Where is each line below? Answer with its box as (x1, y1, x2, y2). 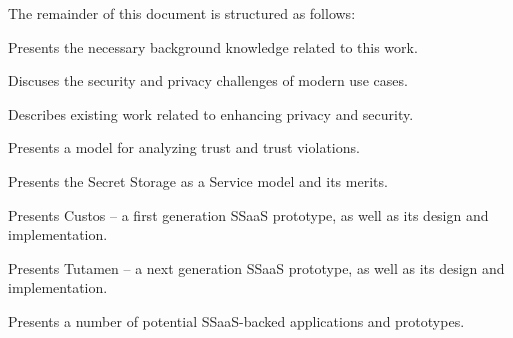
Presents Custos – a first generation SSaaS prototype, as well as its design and (8, 204, 489, 225)
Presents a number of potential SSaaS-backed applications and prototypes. (8, 310, 465, 331)
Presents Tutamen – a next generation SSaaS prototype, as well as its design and (8, 257, 505, 278)
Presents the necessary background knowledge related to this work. (8, 36, 418, 57)
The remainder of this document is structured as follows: (8, 3, 356, 23)
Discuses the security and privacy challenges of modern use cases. (8, 70, 408, 91)
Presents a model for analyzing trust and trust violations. (8, 137, 360, 158)
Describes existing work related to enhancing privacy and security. (8, 103, 414, 124)
